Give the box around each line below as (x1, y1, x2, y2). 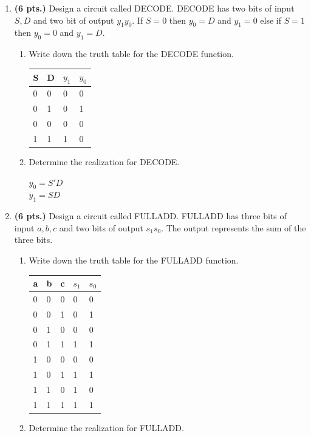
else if (260, 13, 281, 26)
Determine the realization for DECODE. (29, 155, 180, 168)
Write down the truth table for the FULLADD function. (29, 253, 239, 266)
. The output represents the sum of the (161, 221, 306, 234)
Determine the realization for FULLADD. (29, 421, 184, 434)
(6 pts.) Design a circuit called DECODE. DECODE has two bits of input (14, 2, 295, 14)
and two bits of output (59, 221, 143, 234)
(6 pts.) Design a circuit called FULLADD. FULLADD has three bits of (14, 209, 287, 222)
